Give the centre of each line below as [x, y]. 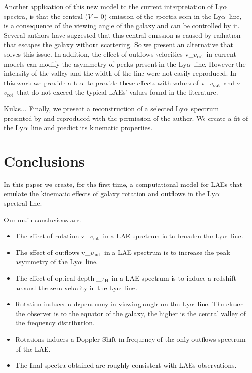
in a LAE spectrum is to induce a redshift [174, 278]
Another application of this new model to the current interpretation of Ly [114, 6]
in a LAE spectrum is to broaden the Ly [163, 236]
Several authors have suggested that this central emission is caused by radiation [122, 35]
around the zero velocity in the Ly [66, 287]
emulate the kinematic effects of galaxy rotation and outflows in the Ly [110, 194]
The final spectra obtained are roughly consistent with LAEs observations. [126, 365]
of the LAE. [33, 348]
